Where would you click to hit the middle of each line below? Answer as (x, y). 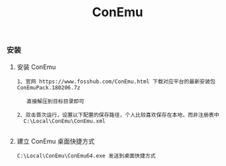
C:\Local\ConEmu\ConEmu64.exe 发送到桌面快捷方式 (86, 155)
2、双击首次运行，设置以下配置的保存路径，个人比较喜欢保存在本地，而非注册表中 (118, 115)
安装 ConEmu (36, 67)
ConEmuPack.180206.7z (48, 88)
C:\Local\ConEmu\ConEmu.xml (65, 121)
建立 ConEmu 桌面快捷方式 (56, 141)
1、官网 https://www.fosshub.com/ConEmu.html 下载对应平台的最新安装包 (116, 82)
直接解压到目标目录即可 (56, 101)
